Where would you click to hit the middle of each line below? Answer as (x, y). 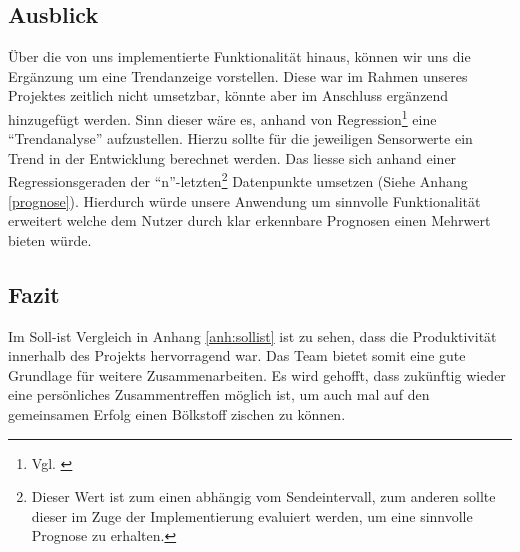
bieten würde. (50, 239)
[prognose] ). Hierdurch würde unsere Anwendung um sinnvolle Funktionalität (244, 200)
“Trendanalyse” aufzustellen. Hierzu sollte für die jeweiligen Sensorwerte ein (240, 138)
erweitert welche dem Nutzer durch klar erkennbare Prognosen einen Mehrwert (249, 220)
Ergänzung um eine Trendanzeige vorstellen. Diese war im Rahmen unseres (238, 75)
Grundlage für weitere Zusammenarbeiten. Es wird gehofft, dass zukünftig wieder (257, 374)
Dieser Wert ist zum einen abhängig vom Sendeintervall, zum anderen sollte (263, 496)
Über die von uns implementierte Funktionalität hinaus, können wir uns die (239, 56)
